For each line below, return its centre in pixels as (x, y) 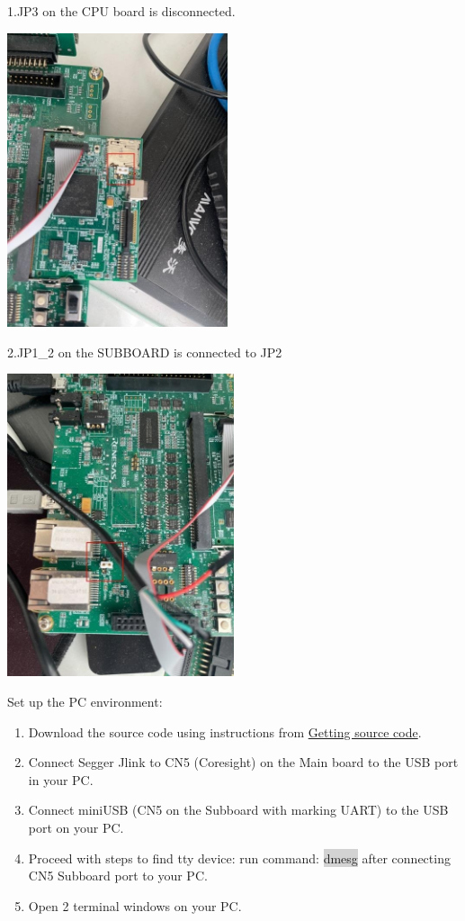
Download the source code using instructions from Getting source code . (225, 731)
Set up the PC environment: (85, 702)
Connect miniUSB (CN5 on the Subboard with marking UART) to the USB (238, 810)
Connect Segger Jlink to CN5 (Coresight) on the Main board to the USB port (243, 762)
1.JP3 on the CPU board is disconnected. (121, 11)
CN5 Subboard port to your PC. (118, 876)
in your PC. (61, 779)
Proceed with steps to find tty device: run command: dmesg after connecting (239, 858)
